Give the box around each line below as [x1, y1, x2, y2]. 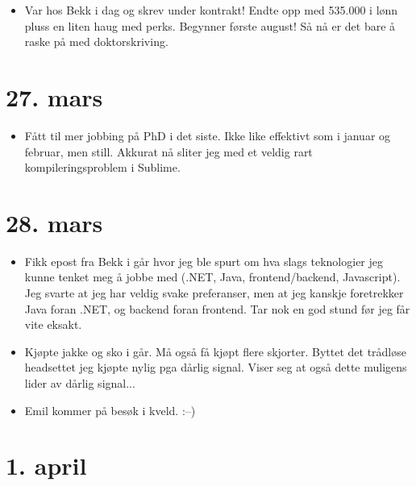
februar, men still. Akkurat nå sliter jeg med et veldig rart [24, 143, 313, 160]
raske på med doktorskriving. [24, 33, 168, 50]
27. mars [6, 80, 103, 113]
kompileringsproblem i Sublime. [24, 159, 181, 176]
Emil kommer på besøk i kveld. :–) [24, 401, 196, 418]
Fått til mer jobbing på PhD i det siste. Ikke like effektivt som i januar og [24, 127, 391, 143]
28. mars [6, 206, 103, 239]
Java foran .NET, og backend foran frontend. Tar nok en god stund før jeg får [24, 300, 410, 317]
